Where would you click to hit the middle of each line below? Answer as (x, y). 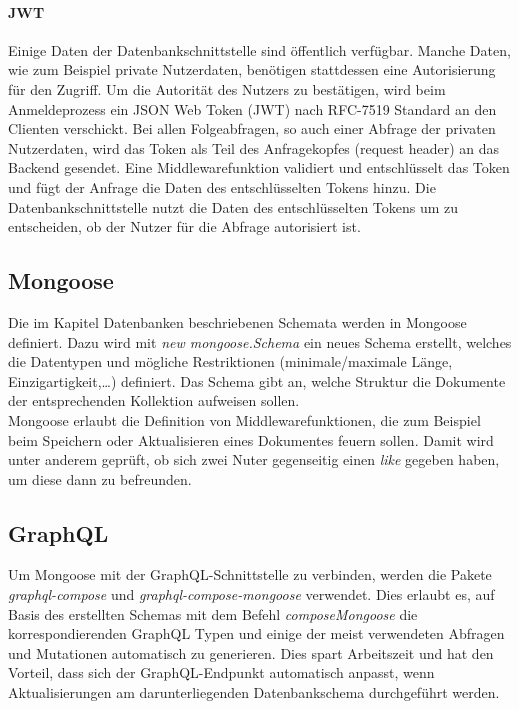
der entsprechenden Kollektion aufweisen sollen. (154, 400)
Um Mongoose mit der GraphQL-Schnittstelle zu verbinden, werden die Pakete (250, 574)
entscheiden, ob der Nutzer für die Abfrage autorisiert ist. (184, 226)
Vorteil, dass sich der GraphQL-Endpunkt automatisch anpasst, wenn (221, 672)
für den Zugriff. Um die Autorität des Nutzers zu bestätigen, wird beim (227, 88)
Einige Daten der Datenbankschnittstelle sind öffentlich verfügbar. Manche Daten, (259, 49)
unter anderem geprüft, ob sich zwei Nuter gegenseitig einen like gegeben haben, (254, 459)
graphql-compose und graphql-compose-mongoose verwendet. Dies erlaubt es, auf (251, 594)
